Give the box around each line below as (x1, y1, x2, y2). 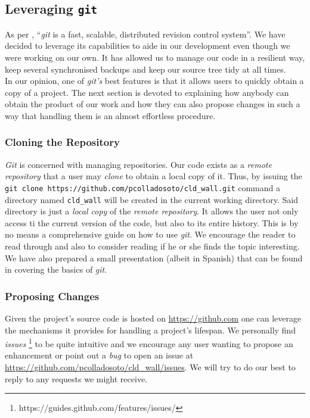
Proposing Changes (5, 288, 100, 303)
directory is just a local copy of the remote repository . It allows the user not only (5, 205, 299, 217)
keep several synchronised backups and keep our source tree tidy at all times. (5, 63, 286, 75)
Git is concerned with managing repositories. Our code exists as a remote (5, 158, 272, 170)
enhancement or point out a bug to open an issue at (5, 349, 194, 361)
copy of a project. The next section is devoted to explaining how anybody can (5, 86, 289, 98)
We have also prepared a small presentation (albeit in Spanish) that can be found (5, 251, 303, 264)
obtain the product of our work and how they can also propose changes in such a (5, 98, 300, 110)
